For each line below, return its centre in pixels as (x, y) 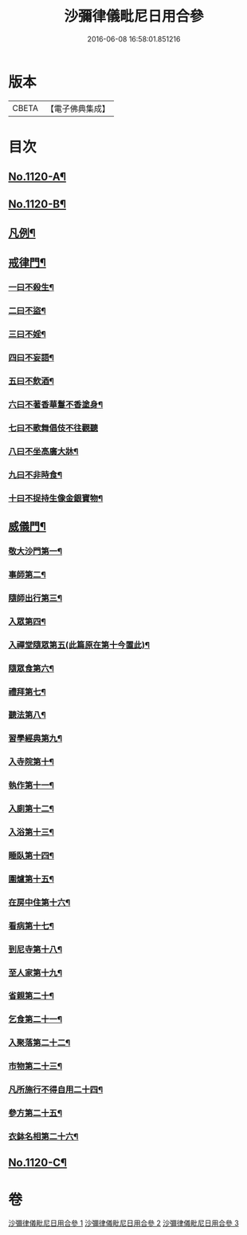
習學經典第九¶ (35, 738)
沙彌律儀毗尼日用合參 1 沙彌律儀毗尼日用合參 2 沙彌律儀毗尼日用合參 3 (123, 1223)
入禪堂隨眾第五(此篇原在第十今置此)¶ (79, 645)
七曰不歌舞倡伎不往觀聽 (53, 428)
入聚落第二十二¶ (39, 1043)
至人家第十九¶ (35, 972)
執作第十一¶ (31, 786)
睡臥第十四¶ (31, 855)
